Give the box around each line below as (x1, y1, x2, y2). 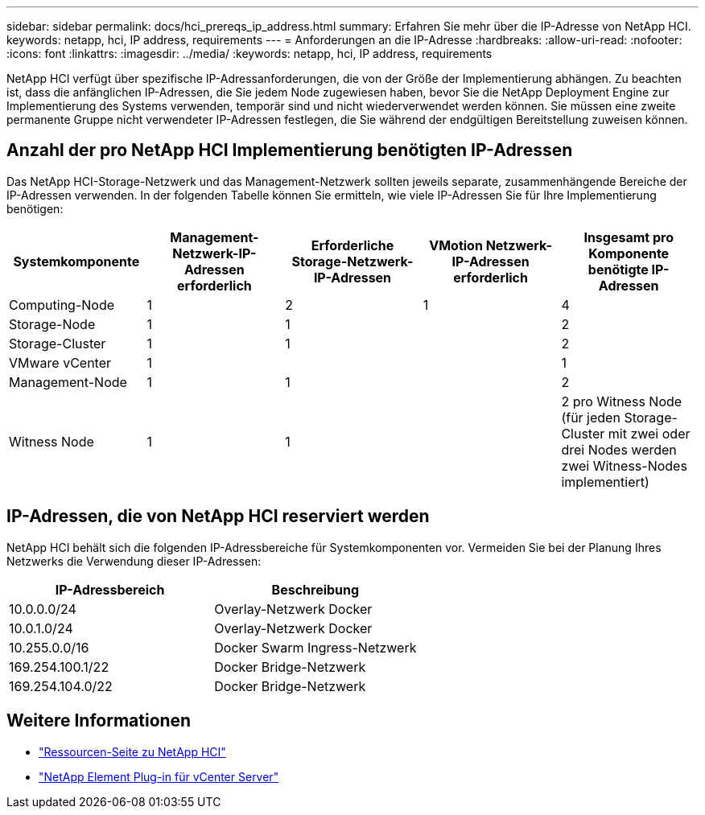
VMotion (429, 237, 483, 253)
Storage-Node (9, 315, 96, 332)
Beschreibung (271, 581, 360, 598)
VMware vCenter (9, 354, 112, 371)
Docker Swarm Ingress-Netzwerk (214, 639, 417, 656)
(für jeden (561, 409, 620, 426)
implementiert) (561, 473, 649, 490)
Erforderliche (311, 237, 394, 253)
